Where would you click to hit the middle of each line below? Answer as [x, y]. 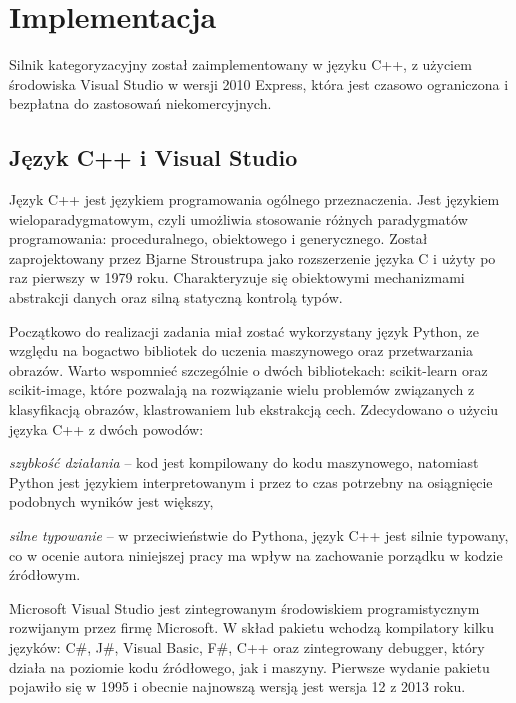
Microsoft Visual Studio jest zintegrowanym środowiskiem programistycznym [244, 607]
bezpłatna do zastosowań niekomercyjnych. [140, 103]
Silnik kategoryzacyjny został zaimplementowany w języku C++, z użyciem [240, 64]
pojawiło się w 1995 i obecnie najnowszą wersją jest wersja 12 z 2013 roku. [237, 686]
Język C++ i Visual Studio [153, 157]
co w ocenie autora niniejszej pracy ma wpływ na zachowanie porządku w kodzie [256, 554]
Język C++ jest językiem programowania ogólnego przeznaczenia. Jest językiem [254, 199]
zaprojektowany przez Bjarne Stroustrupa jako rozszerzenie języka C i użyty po [252, 257]
